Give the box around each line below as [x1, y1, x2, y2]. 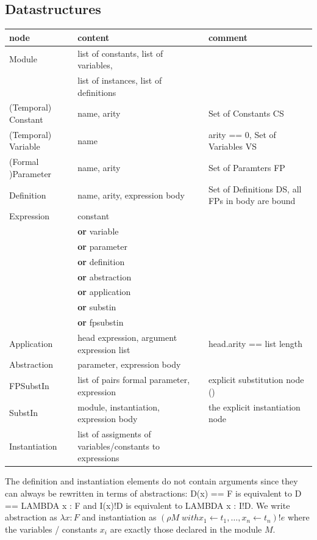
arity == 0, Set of [208, 128, 276, 140]
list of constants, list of [77, 46, 163, 59]
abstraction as [5, 511, 57, 524]
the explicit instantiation [208, 400, 301, 413]
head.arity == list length [208, 337, 303, 349]
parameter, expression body [77, 358, 181, 371]
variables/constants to [77, 439, 160, 452]
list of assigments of [77, 428, 151, 440]
